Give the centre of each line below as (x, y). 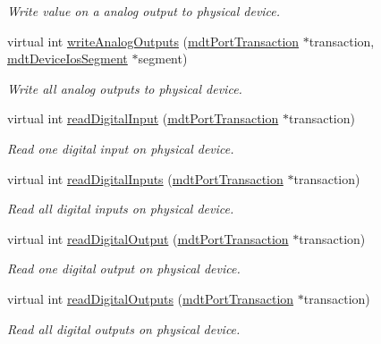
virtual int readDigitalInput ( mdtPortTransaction (143, 118)
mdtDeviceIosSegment (68, 59)
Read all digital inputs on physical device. (121, 209)
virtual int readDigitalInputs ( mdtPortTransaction (145, 178)
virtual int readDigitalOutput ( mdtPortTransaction (148, 238)
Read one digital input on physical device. (121, 148)
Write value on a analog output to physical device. (144, 11)
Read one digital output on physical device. (124, 268)
